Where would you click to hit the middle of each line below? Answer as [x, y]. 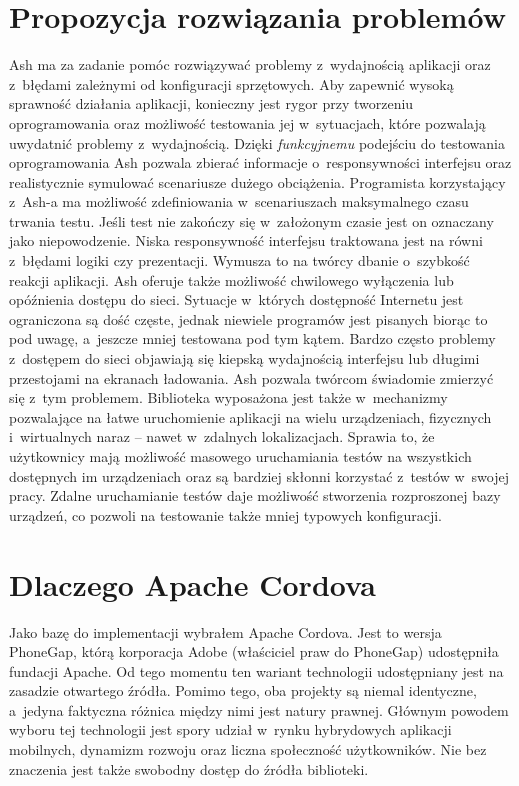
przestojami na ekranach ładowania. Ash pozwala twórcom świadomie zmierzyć [251, 377]
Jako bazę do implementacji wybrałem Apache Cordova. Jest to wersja [225, 631]
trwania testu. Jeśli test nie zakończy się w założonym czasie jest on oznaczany [251, 220]
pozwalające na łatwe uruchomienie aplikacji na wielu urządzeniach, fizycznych [250, 416]
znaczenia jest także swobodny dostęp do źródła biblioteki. [189, 768]
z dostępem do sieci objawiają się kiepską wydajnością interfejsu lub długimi [244, 358]
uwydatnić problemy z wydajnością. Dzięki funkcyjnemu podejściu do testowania [257, 142]
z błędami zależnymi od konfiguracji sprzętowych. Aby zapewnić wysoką [231, 83]
